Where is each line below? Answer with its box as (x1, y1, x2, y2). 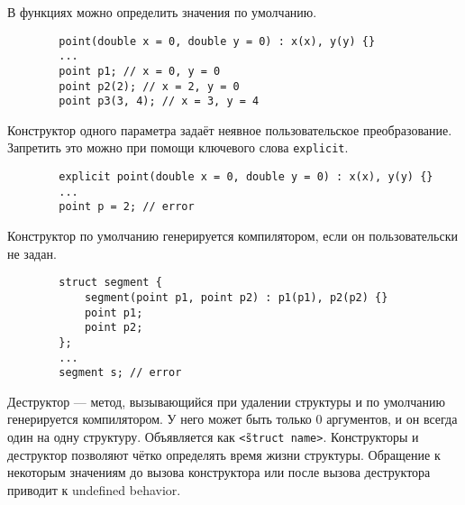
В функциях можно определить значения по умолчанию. (7, 3, 317, 21)
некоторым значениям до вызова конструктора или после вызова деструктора (7, 463, 431, 482)
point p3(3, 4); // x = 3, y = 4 (59, 95, 260, 108)
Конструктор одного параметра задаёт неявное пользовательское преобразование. (7, 120, 452, 139)
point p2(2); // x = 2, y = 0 (59, 79, 240, 93)
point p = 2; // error (59, 200, 195, 214)
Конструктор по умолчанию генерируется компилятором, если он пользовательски (7, 226, 458, 245)
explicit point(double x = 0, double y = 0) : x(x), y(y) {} (59, 170, 433, 184)
